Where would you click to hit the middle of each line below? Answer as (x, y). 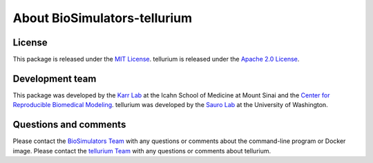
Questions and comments (69, 125)
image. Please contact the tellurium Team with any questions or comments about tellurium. (142, 151)
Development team (55, 78)
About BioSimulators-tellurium (103, 18)
